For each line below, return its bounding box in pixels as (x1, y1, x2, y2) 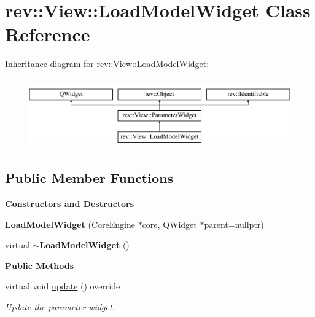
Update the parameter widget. (5, 300, 115, 313)
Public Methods (5, 259, 74, 272)
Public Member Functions (5, 168, 173, 187)
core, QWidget (142, 217, 197, 230)
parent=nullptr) (204, 217, 264, 230)
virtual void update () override (5, 280, 120, 292)
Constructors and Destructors (5, 197, 134, 210)
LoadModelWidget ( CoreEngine (5, 217, 135, 230)
